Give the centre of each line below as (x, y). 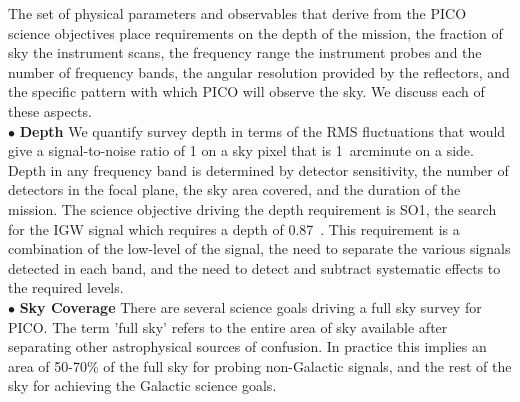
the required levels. (66, 287)
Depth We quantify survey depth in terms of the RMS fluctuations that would (262, 130)
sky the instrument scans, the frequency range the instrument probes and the (245, 52)
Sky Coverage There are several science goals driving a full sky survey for (250, 306)
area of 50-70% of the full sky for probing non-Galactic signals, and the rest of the (260, 365)
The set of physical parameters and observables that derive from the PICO (237, 13)
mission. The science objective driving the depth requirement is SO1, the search (252, 208)
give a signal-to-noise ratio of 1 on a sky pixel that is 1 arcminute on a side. (241, 150)
